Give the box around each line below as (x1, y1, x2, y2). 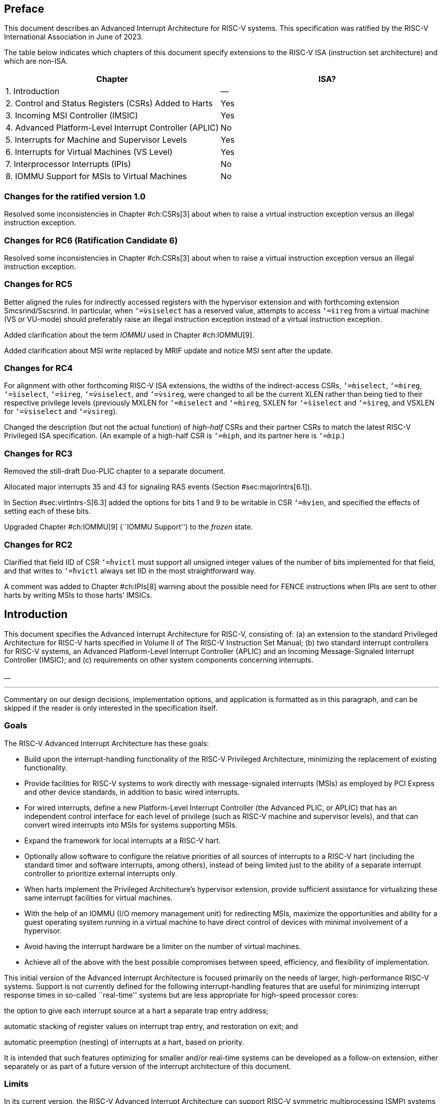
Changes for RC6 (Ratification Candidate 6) (4, 235, 178, 246)
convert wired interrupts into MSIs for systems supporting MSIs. (24, 820, 238, 829)
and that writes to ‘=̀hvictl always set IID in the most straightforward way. (4, 566, 256, 575)
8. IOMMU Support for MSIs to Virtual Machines (6, 171, 187, 182)
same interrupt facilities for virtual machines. (24, 893, 173, 902)
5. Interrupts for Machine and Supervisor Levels (6, 135, 187, 145)
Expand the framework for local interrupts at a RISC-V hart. (24, 836, 221, 845)
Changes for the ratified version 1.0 (4, 191, 146, 201)
